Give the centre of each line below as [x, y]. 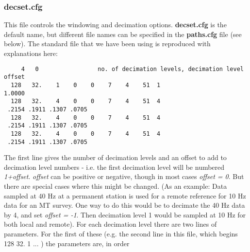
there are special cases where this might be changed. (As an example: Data [116, 186]
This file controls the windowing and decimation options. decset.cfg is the [115, 25]
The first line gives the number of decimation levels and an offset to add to [115, 157]
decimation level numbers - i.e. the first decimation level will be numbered [114, 167]
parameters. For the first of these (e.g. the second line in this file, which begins [121, 233]
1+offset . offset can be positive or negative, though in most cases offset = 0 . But [124, 176]
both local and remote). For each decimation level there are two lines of [110, 224]
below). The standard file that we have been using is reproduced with [107, 44]
